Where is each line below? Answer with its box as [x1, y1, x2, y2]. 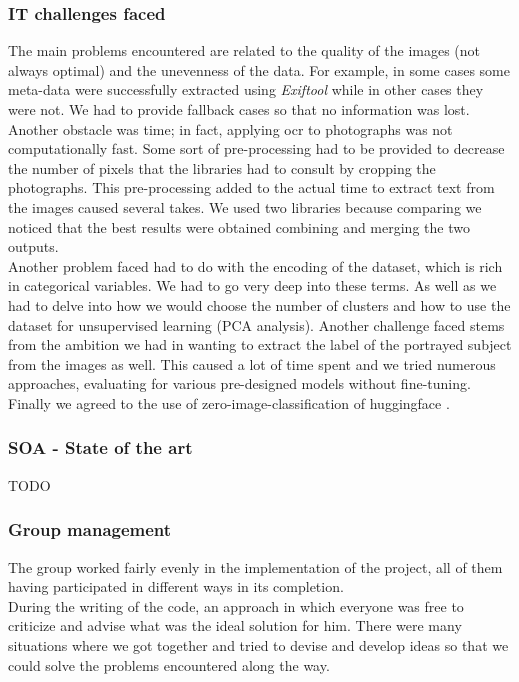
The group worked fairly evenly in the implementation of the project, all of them [8, 556, 503, 577]
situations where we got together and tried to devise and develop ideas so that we [8, 634, 509, 655]
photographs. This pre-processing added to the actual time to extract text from [8, 177, 495, 198]
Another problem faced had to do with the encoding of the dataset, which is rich [8, 255, 503, 276]
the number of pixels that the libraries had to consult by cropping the [8, 157, 436, 178]
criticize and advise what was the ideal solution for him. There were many [8, 615, 462, 636]
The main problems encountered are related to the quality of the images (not [8, 40, 481, 61]
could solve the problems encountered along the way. [8, 654, 330, 675]
